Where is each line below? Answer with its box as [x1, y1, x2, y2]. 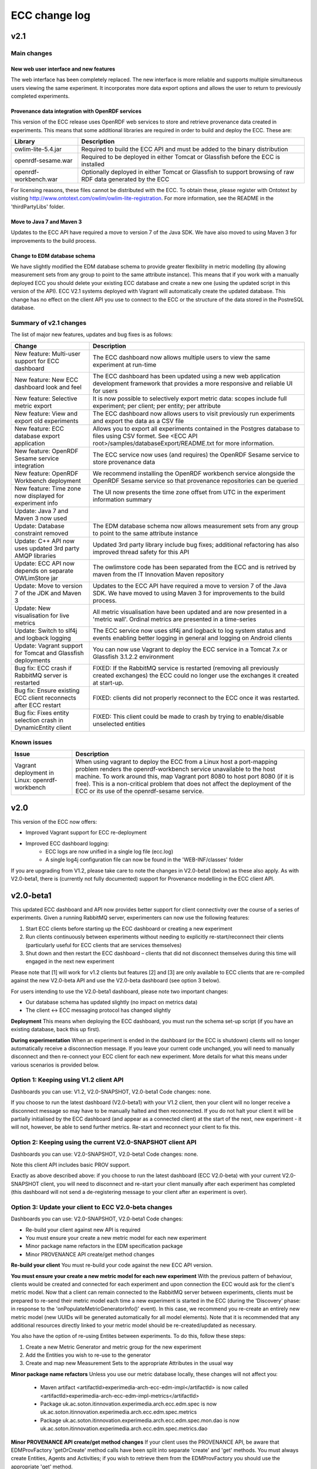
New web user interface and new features [11, 65, 116, 72]
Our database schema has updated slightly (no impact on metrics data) [25, 998, 198, 1005]
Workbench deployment [14, 477, 82, 485]
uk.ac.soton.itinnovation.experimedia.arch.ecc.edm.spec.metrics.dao [40, 1425, 208, 1432]
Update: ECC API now [14, 559, 75, 567]
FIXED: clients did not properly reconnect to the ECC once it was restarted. [93, 693, 300, 702]
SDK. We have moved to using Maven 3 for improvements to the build [93, 589, 285, 597]
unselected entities [93, 720, 146, 728]
